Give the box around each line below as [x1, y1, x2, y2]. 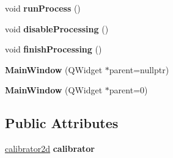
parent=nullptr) [109, 63, 169, 76]
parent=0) [109, 84, 148, 96]
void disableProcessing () [5, 22, 109, 35]
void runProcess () [5, 2, 81, 14]
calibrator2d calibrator [5, 142, 95, 155]
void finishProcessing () [5, 43, 102, 56]
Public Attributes [5, 113, 119, 132]
